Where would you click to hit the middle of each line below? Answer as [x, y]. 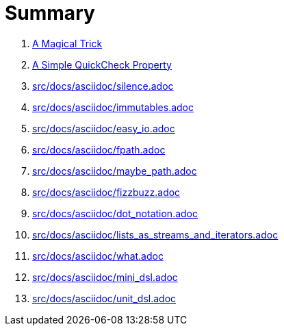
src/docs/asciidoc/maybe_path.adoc [115, 171]
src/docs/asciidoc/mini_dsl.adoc [105, 277]
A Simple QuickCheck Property [102, 64]
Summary [50, 13]
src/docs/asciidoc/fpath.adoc [99, 149]
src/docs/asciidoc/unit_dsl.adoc [104, 298]
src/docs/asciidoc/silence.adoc [103, 86]
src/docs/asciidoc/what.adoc [98, 256]
